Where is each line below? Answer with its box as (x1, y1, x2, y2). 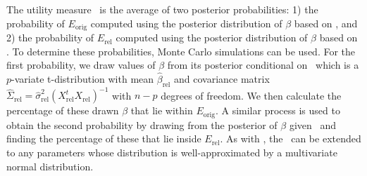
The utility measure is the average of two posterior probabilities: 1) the (6, 2, 318, 16)
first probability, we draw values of (6, 57, 156, 72)
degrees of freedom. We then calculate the (161, 88, 342, 102)
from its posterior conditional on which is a (167, 57, 359, 72)
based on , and (294, 15, 358, 30)
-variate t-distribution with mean (11, 72, 154, 86)
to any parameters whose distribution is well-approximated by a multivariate (6, 144, 337, 159)
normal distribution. (6, 158, 94, 173)
